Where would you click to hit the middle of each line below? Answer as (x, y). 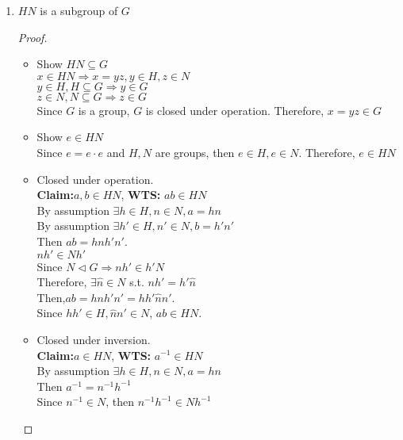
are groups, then (195, 152)
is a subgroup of (79, 10)
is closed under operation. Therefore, (235, 110)
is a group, (104, 110)
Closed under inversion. (94, 339)
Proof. (33, 37)
